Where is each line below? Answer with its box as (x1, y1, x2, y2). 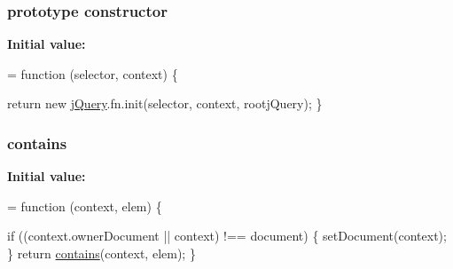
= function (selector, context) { (7, 64, 178, 83)
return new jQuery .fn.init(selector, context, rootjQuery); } (7, 94, 323, 113)
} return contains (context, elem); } (7, 244, 196, 262)
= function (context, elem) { (7, 196, 162, 215)
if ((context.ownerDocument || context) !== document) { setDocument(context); (7, 226, 447, 245)
